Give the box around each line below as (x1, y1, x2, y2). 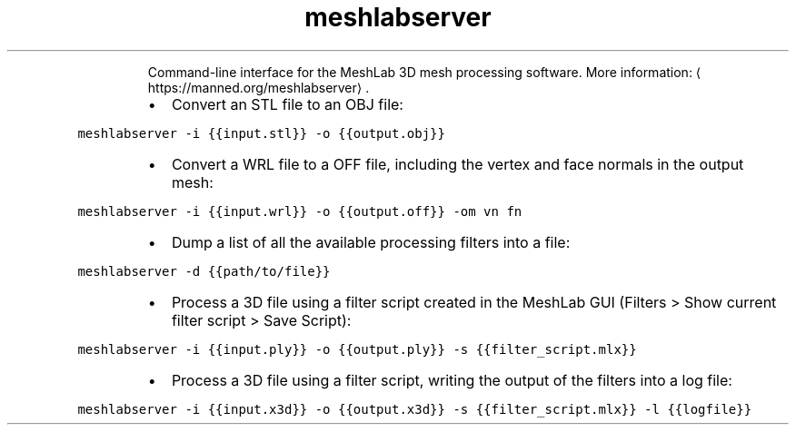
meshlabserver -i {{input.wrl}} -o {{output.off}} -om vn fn (77, 203, 522, 219)
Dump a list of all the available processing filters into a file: (171, 232, 571, 251)
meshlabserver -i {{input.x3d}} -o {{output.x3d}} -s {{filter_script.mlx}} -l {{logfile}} (77, 401, 752, 417)
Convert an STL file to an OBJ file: (171, 94, 403, 113)
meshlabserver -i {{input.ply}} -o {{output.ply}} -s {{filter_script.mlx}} (77, 341, 637, 357)
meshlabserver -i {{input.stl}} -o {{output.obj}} (77, 125, 445, 141)
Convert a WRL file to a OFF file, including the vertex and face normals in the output (171, 154, 744, 173)
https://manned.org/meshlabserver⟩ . (147, 79, 370, 95)
